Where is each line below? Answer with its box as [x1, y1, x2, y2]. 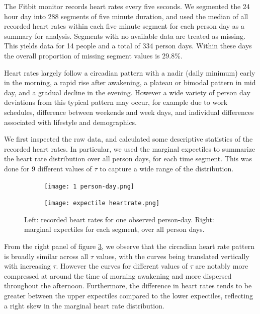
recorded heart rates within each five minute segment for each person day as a [4, 21, 245, 31]
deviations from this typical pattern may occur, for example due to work [4, 97, 228, 107]
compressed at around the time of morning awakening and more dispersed [4, 270, 232, 281]
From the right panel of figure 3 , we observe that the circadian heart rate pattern [4, 241, 254, 251]
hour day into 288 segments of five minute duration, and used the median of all [4, 11, 248, 21]
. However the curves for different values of [56, 261, 188, 271]
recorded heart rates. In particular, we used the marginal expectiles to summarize [4, 143, 255, 154]
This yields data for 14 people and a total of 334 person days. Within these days [4, 40, 252, 51]
